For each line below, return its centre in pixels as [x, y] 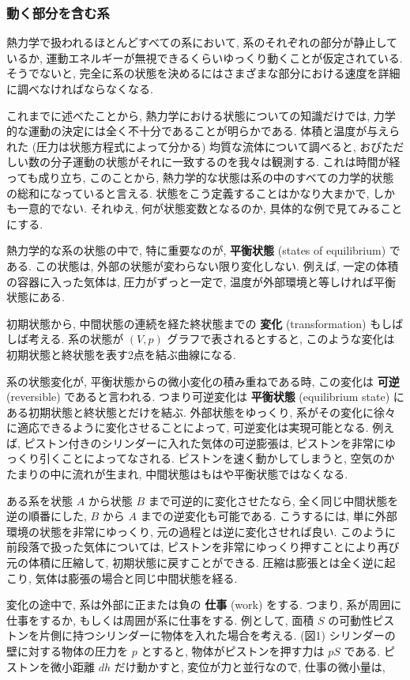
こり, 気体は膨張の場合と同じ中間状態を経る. [122, 578]
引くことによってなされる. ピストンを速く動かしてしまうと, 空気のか [217, 458]
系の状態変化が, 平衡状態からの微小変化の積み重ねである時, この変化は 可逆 [203, 381]
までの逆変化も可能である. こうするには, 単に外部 [269, 516]
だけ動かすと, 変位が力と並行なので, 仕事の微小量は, [250, 666]
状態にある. [36, 297]
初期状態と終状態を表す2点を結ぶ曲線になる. [121, 354]
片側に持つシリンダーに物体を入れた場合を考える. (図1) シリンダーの [217, 635]
